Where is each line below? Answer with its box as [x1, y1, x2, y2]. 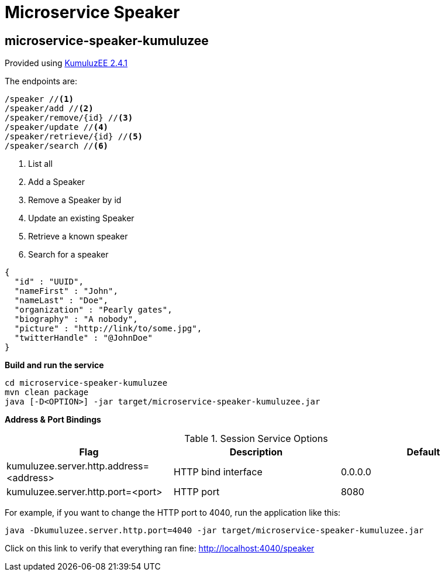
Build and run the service [5, 360, 104, 371]
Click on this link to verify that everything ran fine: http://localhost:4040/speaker [5, 543, 315, 554]
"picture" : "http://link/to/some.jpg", [14, 324, 202, 334]
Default [406, 446, 440, 458]
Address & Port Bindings [5, 414, 101, 425]
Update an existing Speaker [28, 213, 134, 224]
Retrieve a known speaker [28, 231, 128, 242]
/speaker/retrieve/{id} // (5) [5, 132, 143, 142]
